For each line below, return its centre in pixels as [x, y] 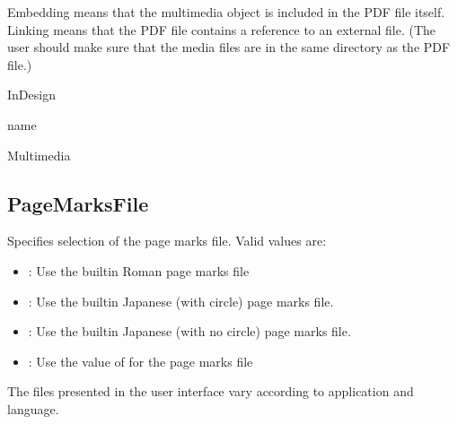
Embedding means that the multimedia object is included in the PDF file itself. [226, 12]
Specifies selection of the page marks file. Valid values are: [167, 241]
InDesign [31, 95]
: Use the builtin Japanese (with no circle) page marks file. [189, 331]
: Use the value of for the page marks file [141, 361]
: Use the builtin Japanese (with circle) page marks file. [181, 301]
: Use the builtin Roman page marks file [139, 270]
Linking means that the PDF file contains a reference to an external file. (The [222, 29]
